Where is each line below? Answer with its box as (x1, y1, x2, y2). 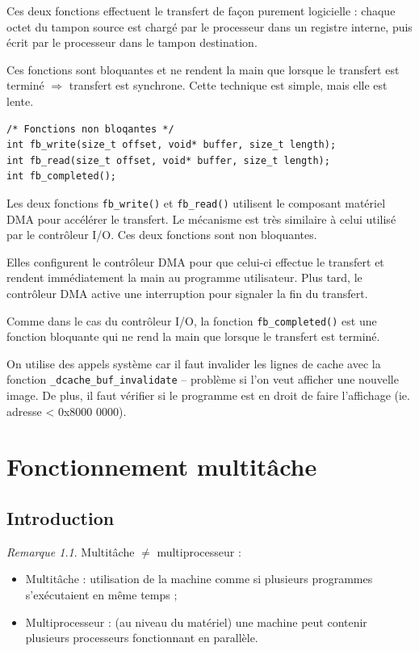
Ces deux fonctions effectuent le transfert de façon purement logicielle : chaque (6, 2, 396, 19)
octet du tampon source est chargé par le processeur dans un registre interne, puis (6, 18, 413, 35)
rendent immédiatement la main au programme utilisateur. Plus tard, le (6, 269, 362, 286)
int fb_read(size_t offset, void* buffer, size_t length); (6, 154, 330, 166)
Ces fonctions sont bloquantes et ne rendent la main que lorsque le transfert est (6, 61, 400, 78)
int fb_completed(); (6, 170, 117, 183)
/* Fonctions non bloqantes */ (6, 123, 174, 135)
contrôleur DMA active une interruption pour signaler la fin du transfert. (6, 284, 368, 301)
